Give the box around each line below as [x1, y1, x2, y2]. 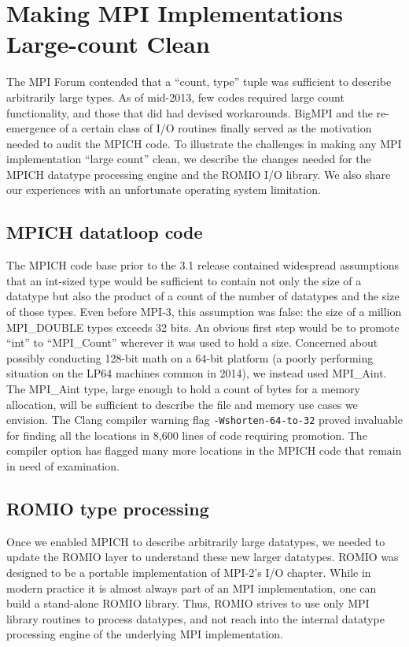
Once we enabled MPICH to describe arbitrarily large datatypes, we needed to [6, 533, 385, 549]
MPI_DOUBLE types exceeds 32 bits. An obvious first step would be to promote [6, 318, 400, 335]
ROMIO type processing [6, 496, 209, 521]
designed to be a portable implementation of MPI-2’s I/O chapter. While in [6, 564, 371, 581]
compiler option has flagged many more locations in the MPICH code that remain [6, 442, 402, 459]
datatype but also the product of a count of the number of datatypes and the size [6, 288, 400, 304]
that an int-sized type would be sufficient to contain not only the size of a [6, 272, 362, 288]
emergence [6, 120, 57, 136]
